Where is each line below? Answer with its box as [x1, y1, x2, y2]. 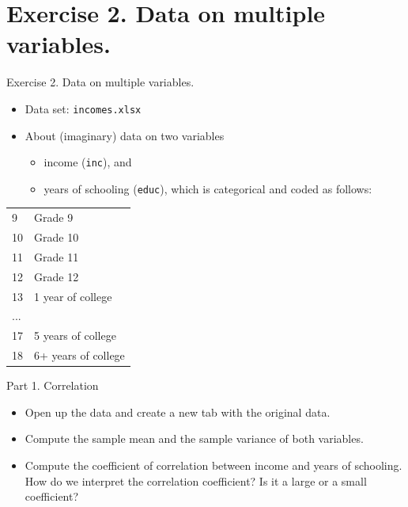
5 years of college [34, 327, 116, 344]
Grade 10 [34, 229, 79, 246]
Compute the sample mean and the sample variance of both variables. [25, 430, 364, 447]
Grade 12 [34, 268, 79, 284]
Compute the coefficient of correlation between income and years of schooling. [25, 457, 402, 473]
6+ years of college [34, 347, 125, 364]
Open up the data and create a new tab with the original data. [25, 403, 331, 420]
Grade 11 [34, 248, 79, 265]
